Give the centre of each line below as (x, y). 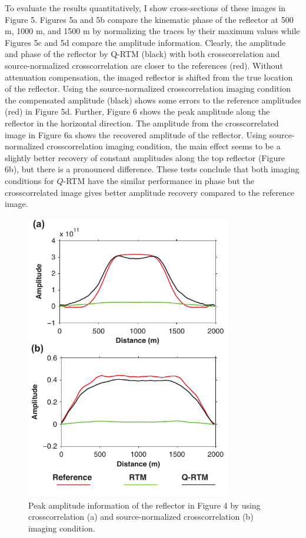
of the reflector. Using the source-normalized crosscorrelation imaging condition (148, 88)
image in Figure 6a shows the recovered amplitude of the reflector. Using (136, 134)
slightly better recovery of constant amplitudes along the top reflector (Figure (145, 157)
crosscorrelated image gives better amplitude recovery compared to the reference (150, 192)
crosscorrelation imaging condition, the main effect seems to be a (164, 146)
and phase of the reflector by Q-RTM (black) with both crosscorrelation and (142, 54)
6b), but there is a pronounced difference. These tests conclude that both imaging (152, 169)
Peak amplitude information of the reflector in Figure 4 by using (144, 505)
